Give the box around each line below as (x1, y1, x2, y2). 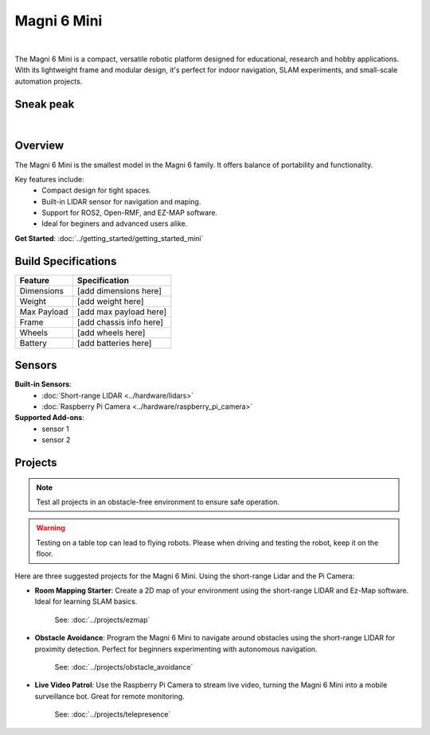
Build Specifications (14, 255, 117, 268)
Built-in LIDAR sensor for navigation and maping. (41, 196, 201, 206)
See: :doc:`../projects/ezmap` (54, 615, 150, 624)
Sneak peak (14, 97, 75, 111)
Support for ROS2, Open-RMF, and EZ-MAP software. (41, 208, 218, 218)
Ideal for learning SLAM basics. (34, 597, 138, 606)
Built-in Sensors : (14, 379, 72, 389)
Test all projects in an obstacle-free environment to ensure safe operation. (36, 497, 280, 507)
